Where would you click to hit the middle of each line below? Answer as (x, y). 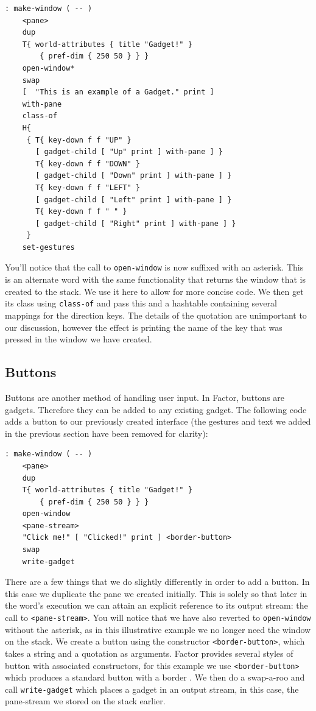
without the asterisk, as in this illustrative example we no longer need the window (158, 629)
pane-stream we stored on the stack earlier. (85, 701)
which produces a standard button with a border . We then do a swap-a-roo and (155, 677)
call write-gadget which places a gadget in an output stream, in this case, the (152, 689)
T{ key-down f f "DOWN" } (88, 164)
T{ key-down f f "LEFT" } (88, 187)
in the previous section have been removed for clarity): (107, 433)
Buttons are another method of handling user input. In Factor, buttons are (145, 397)
